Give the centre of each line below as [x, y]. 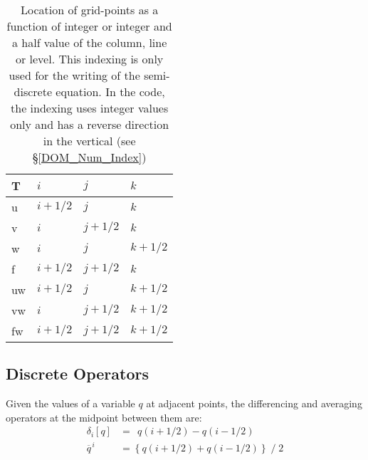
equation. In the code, [110, 92]
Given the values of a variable [70, 403]
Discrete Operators [77, 373]
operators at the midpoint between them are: [104, 417]
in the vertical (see [89, 141]
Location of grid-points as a [89, 10]
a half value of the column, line [89, 42]
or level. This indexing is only [89, 59]
